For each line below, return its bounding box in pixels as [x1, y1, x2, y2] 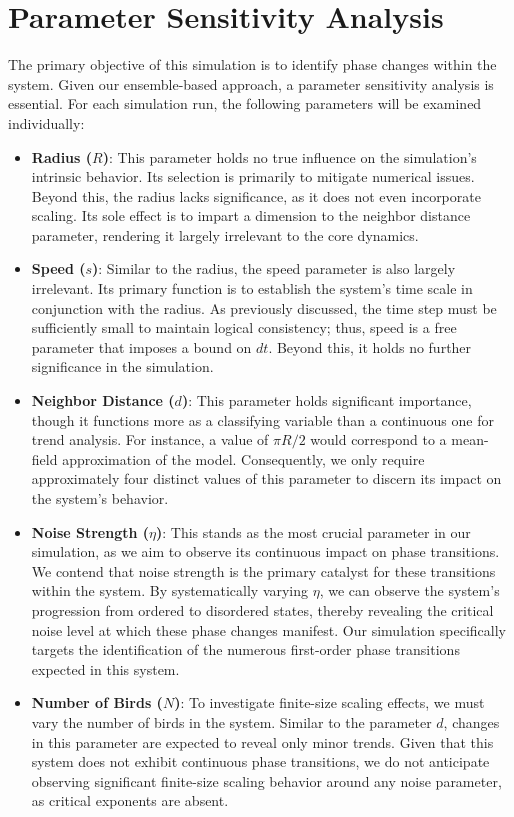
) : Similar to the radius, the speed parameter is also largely [92, 258, 456, 279]
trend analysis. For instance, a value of [31, 429, 269, 450]
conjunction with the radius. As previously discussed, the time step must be [31, 297, 497, 318]
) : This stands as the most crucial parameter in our [156, 521, 471, 542]
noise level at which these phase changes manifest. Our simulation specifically [31, 619, 507, 640]
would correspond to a [310, 429, 447, 450]
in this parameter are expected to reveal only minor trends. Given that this [31, 731, 494, 752]
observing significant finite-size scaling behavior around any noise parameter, [31, 770, 502, 791]
